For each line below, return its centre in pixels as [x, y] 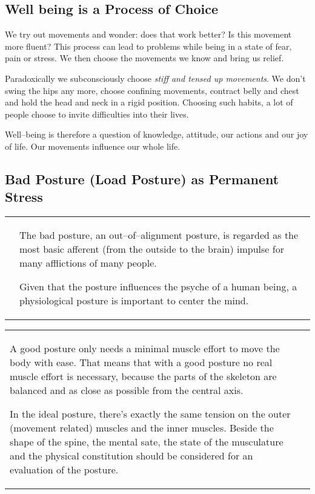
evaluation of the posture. [64, 470]
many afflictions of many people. [88, 263]
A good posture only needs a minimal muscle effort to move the [145, 349]
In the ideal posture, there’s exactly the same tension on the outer [150, 414]
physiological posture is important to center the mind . [134, 301]
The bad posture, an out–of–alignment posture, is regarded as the [159, 235]
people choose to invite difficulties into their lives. [97, 114]
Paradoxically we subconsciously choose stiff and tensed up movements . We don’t [155, 78]
